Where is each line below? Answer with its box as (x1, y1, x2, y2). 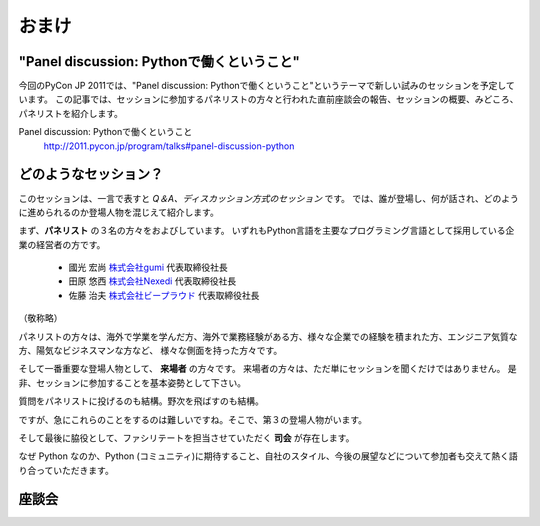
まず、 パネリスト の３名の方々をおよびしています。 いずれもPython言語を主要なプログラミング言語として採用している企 (18, 225, 515, 237)
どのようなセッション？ (18, 166, 164, 183)
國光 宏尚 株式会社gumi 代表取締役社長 (68, 261, 229, 274)
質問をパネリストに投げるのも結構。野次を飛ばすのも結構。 (18, 395, 264, 407)
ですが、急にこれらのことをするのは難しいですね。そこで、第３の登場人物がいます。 (18, 413, 368, 425)
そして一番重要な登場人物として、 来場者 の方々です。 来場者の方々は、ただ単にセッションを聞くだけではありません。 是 (18, 363, 517, 375)
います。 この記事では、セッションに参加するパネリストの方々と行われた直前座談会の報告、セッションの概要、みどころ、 (18, 93, 519, 105)
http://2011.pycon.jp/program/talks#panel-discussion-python (43, 140, 295, 152)
